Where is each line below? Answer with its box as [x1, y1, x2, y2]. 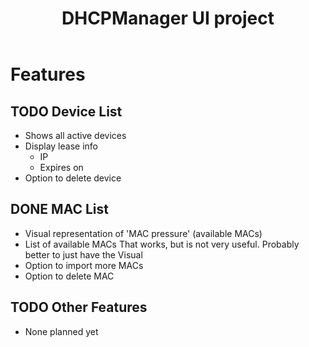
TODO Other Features [10, 299, 148, 316]
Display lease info [24, 140, 98, 152]
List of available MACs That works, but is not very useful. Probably [24, 238, 300, 250]
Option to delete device [24, 172, 122, 184]
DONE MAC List [10, 201, 109, 218]
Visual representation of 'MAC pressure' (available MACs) [24, 227, 263, 239]
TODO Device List [10, 103, 123, 120]
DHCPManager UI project [61, 7, 275, 30]
